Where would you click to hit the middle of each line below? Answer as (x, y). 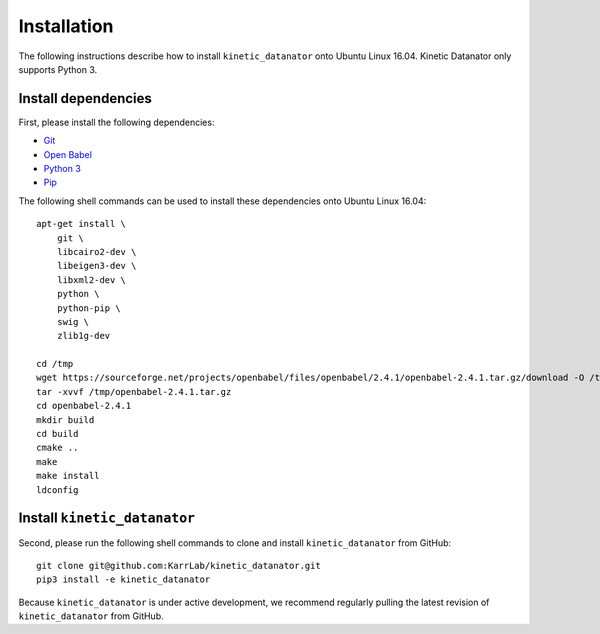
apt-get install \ (81, 224)
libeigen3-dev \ (96, 266)
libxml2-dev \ (91, 279)
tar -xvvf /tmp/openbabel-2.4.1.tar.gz (134, 391)
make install (68, 476)
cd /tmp (55, 364)
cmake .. (57, 448)
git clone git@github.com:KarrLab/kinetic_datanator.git (179, 565)
